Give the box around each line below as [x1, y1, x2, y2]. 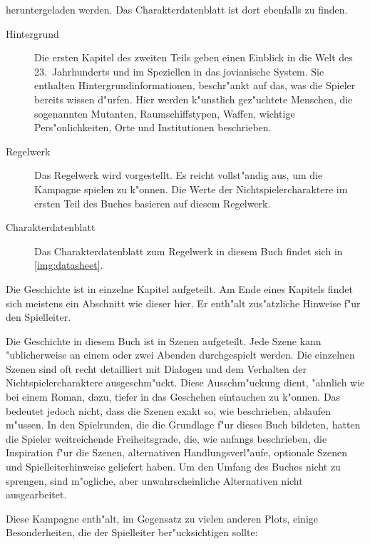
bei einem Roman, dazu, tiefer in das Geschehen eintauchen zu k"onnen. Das [6, 389, 341, 404]
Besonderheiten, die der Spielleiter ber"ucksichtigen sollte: [6, 525, 258, 540]
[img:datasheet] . [34, 257, 103, 272]
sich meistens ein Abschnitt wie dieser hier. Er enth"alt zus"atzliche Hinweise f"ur [6, 295, 361, 310]
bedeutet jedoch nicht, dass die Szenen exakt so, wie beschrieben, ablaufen [6, 403, 332, 418]
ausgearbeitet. [6, 487, 67, 502]
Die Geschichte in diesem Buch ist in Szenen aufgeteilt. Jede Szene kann [6, 333, 322, 348]
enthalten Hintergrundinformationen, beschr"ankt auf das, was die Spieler [34, 78, 356, 93]
